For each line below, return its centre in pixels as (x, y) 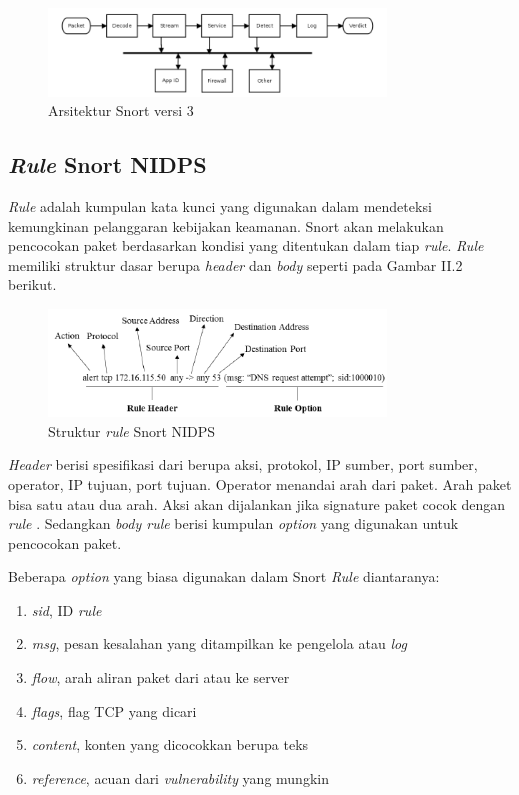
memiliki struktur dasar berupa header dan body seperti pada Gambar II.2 (235, 264)
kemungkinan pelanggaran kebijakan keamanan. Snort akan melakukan (226, 225)
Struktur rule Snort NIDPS (132, 430)
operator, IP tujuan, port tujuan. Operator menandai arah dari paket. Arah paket (260, 483)
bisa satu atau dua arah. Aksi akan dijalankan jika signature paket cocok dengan (257, 503)
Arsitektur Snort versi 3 (121, 110)
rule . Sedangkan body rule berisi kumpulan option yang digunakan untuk (233, 523)
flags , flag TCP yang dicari (114, 710)
